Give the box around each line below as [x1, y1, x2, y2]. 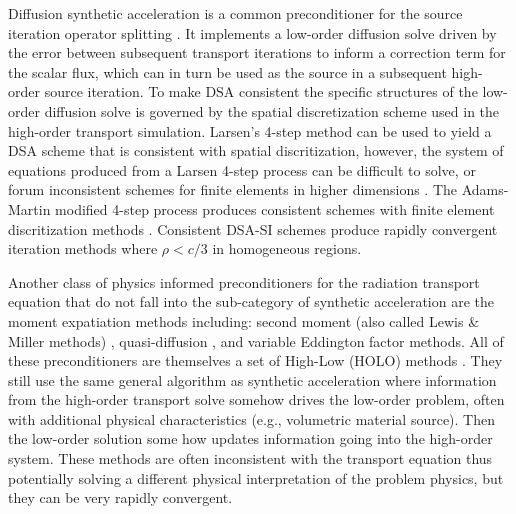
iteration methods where [8, 238, 158, 259]
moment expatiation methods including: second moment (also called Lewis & [8, 310, 480, 331]
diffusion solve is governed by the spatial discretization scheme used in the [44, 100, 500, 121]
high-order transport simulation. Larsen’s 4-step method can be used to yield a [8, 120, 492, 141]
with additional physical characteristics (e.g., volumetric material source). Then [8, 408, 496, 429]
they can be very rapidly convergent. [8, 487, 233, 508]
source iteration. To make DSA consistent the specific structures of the [44, 81, 478, 102]
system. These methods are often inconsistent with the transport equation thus [8, 448, 493, 469]
